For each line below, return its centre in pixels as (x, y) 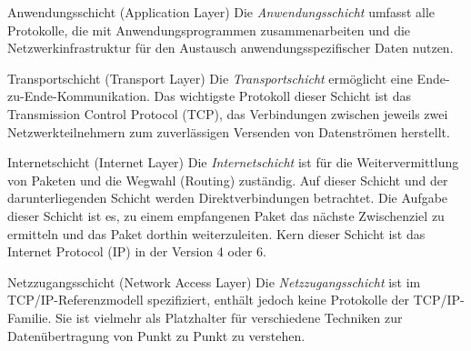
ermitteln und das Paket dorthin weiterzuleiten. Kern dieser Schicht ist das (216, 233)
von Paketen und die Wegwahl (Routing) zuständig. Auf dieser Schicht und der (228, 180)
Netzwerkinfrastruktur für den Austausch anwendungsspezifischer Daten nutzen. (230, 48)
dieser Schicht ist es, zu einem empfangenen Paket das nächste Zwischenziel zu (226, 215)
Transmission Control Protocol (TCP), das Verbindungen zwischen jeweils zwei (228, 113)
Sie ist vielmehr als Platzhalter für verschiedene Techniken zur (229, 317)
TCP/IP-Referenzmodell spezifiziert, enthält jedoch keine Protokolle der (209, 300)
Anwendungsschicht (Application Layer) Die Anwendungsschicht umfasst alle (221, 12)
